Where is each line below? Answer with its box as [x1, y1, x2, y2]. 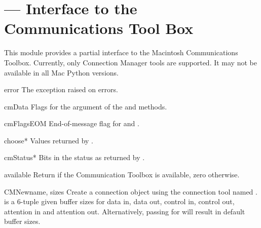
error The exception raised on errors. [4, 84, 118, 95]
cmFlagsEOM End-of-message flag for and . [4, 118, 139, 129]
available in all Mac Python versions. [4, 67, 119, 78]
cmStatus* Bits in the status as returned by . [4, 152, 145, 163]
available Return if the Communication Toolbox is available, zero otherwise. [4, 169, 240, 180]
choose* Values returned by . [4, 135, 94, 145]
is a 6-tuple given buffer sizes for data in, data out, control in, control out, [4, 196, 235, 207]
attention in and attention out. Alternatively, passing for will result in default [4, 206, 245, 216]
